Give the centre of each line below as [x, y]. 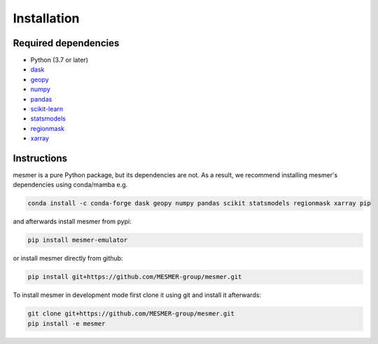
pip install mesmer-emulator [78, 240]
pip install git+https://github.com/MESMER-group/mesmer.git [135, 277]
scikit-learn [47, 109]
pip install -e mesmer [66, 323]
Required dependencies [66, 43]
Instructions [40, 158]
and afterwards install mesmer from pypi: [72, 221]
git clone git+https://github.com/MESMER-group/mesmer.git [131, 314]
